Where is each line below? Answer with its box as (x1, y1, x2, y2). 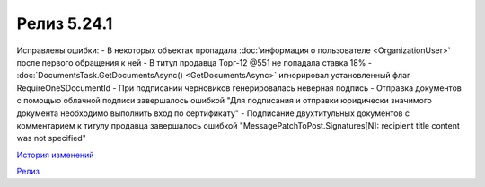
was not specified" (16, 133, 87, 144)
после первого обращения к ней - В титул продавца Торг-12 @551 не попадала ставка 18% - (16, 57, 373, 67)
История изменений (16, 149, 94, 160)
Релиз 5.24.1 (16, 13, 113, 33)
